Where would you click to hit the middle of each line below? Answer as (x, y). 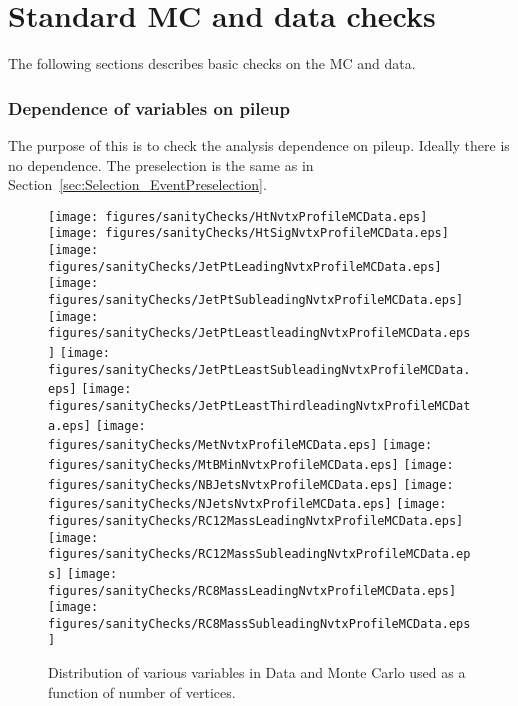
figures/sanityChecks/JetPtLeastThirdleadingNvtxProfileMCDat (259, 405)
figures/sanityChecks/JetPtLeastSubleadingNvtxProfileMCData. (259, 369)
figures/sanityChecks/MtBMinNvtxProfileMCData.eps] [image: (251, 464)
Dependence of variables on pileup (149, 107)
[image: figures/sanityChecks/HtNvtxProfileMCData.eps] (238, 216)
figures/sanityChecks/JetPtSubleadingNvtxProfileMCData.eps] (256, 300)
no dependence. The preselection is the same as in (161, 164)
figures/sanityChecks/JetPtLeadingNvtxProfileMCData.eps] (245, 266)
